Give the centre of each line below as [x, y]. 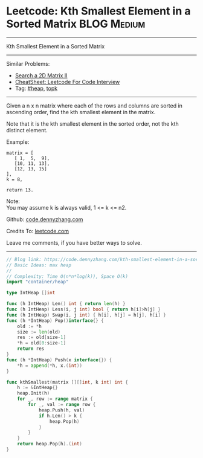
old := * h [30, 326]
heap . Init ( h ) [34, 393]
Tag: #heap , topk [36, 88]
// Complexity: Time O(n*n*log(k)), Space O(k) [67, 276]
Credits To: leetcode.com [38, 231]
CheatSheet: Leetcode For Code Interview [67, 82]
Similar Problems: [28, 63]
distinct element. [27, 130]
